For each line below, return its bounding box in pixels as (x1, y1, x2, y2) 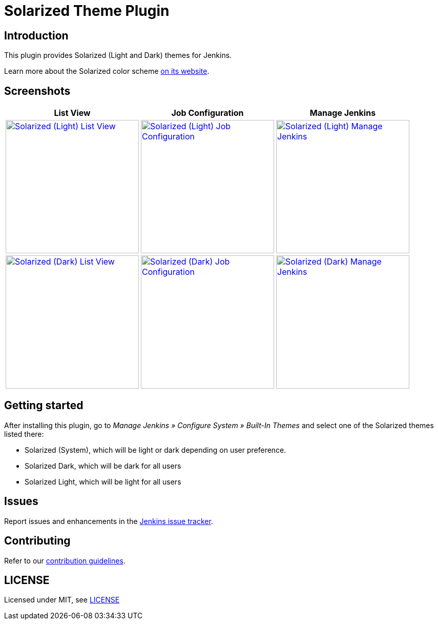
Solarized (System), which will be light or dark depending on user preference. (25, 445, 286, 454)
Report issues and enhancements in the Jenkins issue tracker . (4, 516, 213, 526)
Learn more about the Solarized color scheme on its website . (4, 67, 210, 76)
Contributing (4, 534, 71, 548)
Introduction (4, 29, 69, 42)
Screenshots (4, 84, 71, 97)
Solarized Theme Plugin (4, 2, 170, 19)
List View (54, 108, 91, 118)
